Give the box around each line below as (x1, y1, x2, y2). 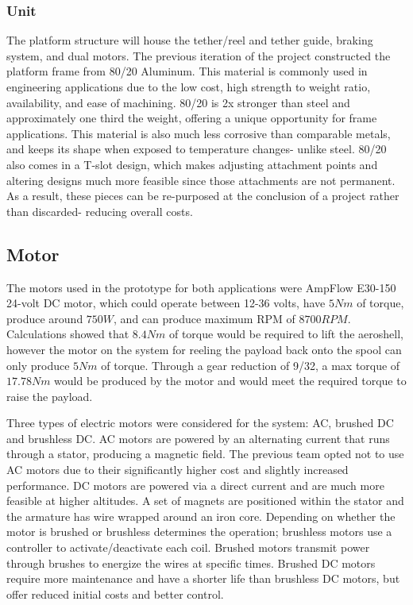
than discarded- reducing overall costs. (6, 202, 193, 219)
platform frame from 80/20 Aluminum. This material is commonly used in (6, 63, 368, 79)
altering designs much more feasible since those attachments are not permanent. (6, 171, 396, 188)
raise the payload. (6, 387, 93, 404)
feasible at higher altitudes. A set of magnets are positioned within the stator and (6, 492, 404, 509)
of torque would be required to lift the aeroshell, (168, 326, 403, 342)
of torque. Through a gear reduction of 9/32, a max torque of (101, 356, 400, 373)
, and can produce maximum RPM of (114, 310, 295, 326)
